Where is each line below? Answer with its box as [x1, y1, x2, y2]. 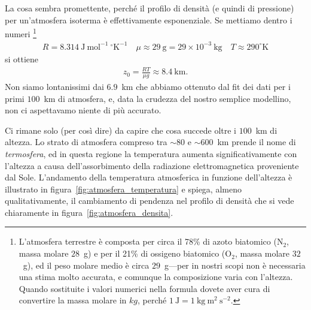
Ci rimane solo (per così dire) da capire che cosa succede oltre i [5, 124, 236, 136]
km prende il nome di [217, 136, 296, 148]
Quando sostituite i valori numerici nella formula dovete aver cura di [19, 282, 270, 294]
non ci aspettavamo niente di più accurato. [5, 104, 161, 116]
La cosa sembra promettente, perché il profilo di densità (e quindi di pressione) [5, 2, 294, 14]
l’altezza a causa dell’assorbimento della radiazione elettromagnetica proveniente [5, 159, 299, 171]
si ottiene [5, 52, 39, 65]
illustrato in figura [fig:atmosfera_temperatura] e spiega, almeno [5, 182, 242, 195]
